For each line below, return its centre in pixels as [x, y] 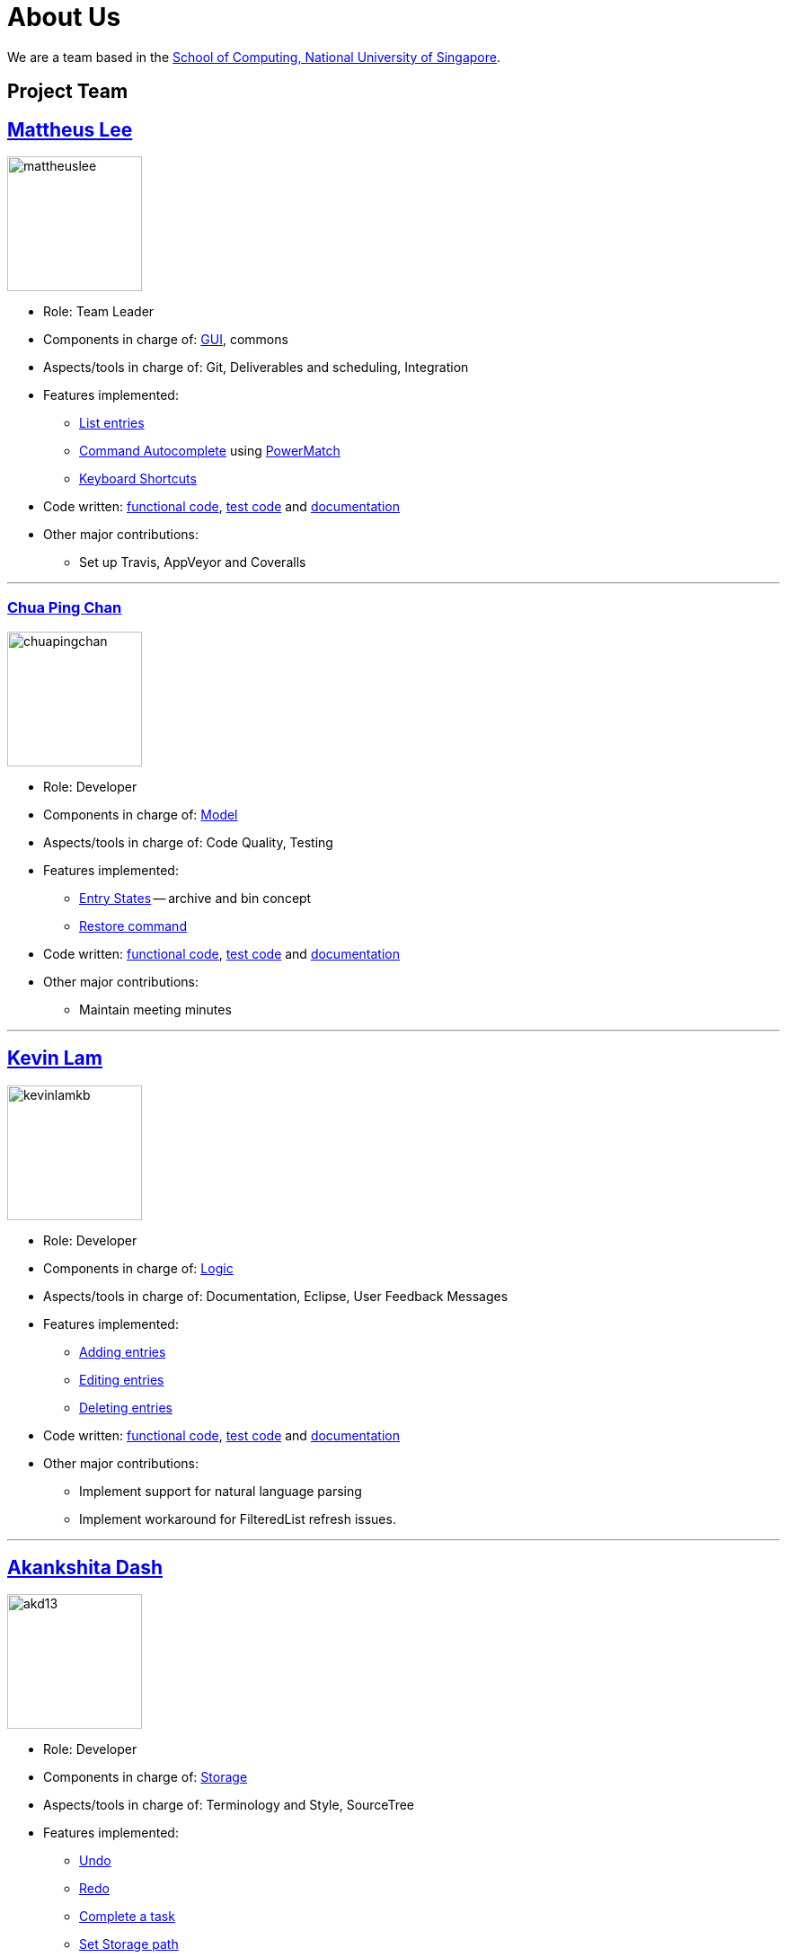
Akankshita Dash [85, 1568]
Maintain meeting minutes [155, 1009]
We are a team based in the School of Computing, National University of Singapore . [254, 57]
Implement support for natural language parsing [221, 1491]
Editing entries [122, 1379]
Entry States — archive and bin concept [195, 898]
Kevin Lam [55, 1058]
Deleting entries [126, 1407]
